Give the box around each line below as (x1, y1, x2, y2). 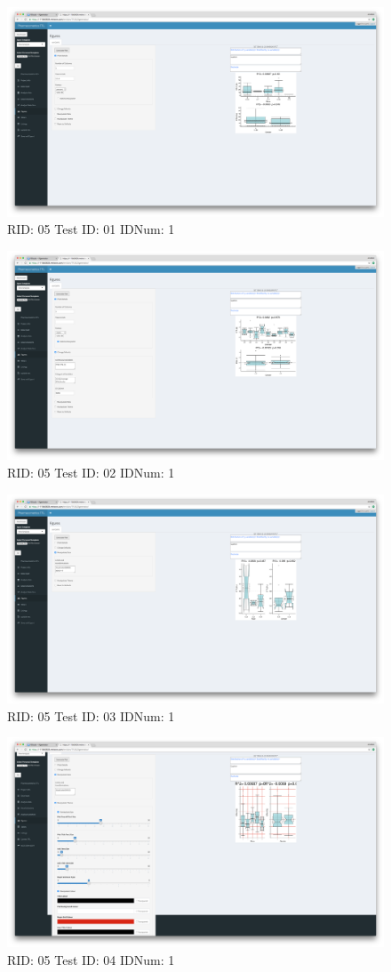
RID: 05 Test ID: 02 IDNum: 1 (7, 462, 175, 481)
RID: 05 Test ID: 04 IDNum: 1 (7, 950, 175, 968)
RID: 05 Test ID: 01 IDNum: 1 (7, 220, 175, 238)
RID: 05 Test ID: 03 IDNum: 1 (7, 706, 175, 725)
